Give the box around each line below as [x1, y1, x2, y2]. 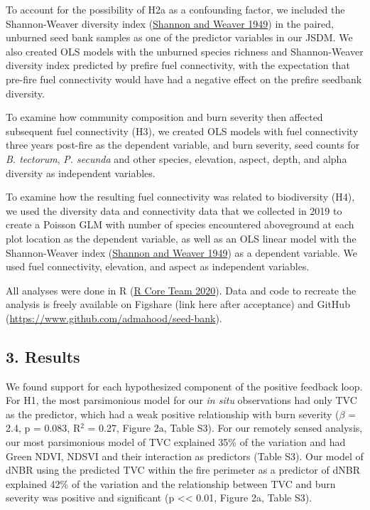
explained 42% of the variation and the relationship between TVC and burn [6, 476, 336, 491]
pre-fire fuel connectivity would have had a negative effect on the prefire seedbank [6, 71, 362, 86]
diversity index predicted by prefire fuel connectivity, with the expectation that [6, 58, 350, 73]
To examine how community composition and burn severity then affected [6, 110, 323, 124]
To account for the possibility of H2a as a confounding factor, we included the [6, 2, 345, 16]
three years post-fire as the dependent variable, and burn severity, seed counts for [6, 137, 360, 152]
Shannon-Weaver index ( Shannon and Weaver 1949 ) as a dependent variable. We [6, 245, 357, 260]
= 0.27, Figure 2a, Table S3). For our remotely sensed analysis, [87, 420, 363, 435]
